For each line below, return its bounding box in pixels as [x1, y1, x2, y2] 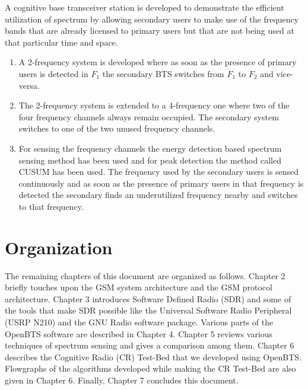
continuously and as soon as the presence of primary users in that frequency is [18, 177, 304, 189]
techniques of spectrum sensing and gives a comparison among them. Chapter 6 [5, 339, 294, 351]
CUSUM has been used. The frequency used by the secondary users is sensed [18, 165, 299, 178]
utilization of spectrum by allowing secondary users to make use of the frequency [5, 12, 299, 25]
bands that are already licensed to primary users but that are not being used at [5, 24, 294, 37]
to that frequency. [18, 200, 84, 212]
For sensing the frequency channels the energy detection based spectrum [18, 142, 282, 154]
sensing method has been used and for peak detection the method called [18, 154, 281, 166]
